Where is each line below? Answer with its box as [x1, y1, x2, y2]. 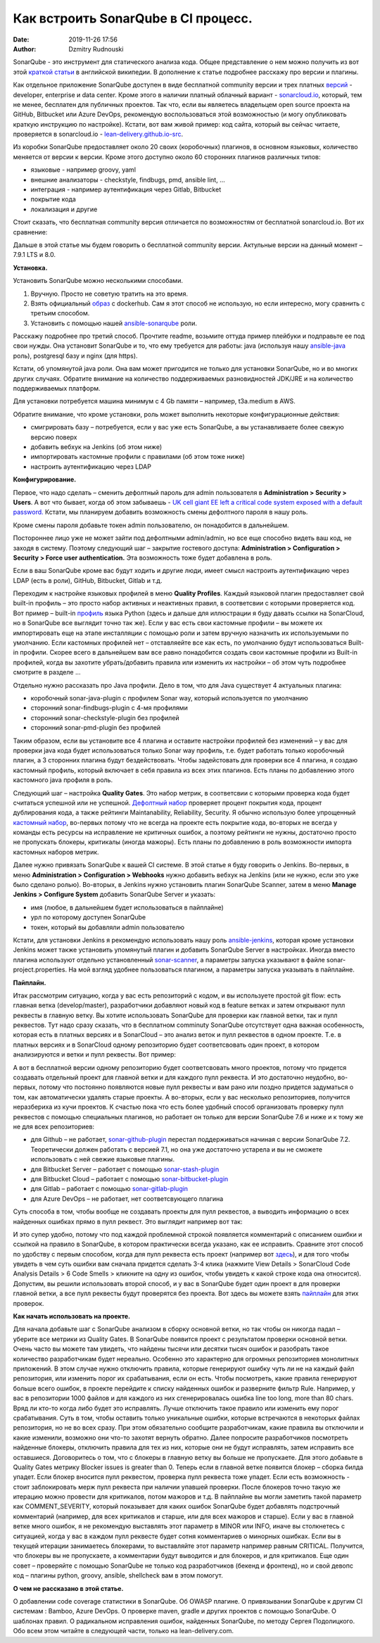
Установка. [13, 263, 48, 272]
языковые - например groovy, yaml [30, 165, 137, 174]
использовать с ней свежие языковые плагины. [30, 1155, 175, 1164]
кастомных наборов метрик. [13, 848, 99, 856]
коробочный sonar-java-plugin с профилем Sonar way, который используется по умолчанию [30, 693, 309, 702]
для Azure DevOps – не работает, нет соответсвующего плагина [30, 1194, 224, 1203]
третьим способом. [30, 309, 90, 317]
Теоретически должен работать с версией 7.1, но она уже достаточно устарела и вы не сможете [30, 1145, 323, 1154]
